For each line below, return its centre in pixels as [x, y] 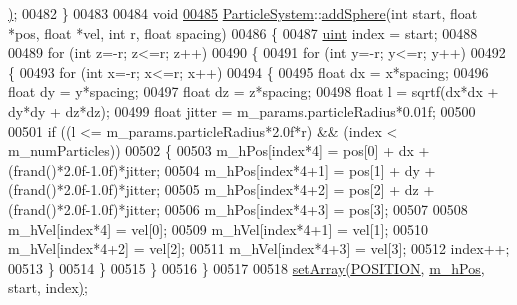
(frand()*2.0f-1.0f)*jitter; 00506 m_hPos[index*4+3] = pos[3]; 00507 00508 [238, 208]
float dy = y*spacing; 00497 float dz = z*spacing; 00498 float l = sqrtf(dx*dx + [253, 91]
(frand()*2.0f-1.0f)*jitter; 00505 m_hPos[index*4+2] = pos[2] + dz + [221, 189]
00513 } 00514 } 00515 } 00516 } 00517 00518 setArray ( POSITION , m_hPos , [246, 267]
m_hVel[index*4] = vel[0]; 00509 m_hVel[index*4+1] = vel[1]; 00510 [218, 228]
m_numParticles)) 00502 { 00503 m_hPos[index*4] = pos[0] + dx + [219, 150]
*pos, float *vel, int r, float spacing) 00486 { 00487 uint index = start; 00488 [243, 32]
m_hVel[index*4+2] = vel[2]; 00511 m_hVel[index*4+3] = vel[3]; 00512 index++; [259, 248]
